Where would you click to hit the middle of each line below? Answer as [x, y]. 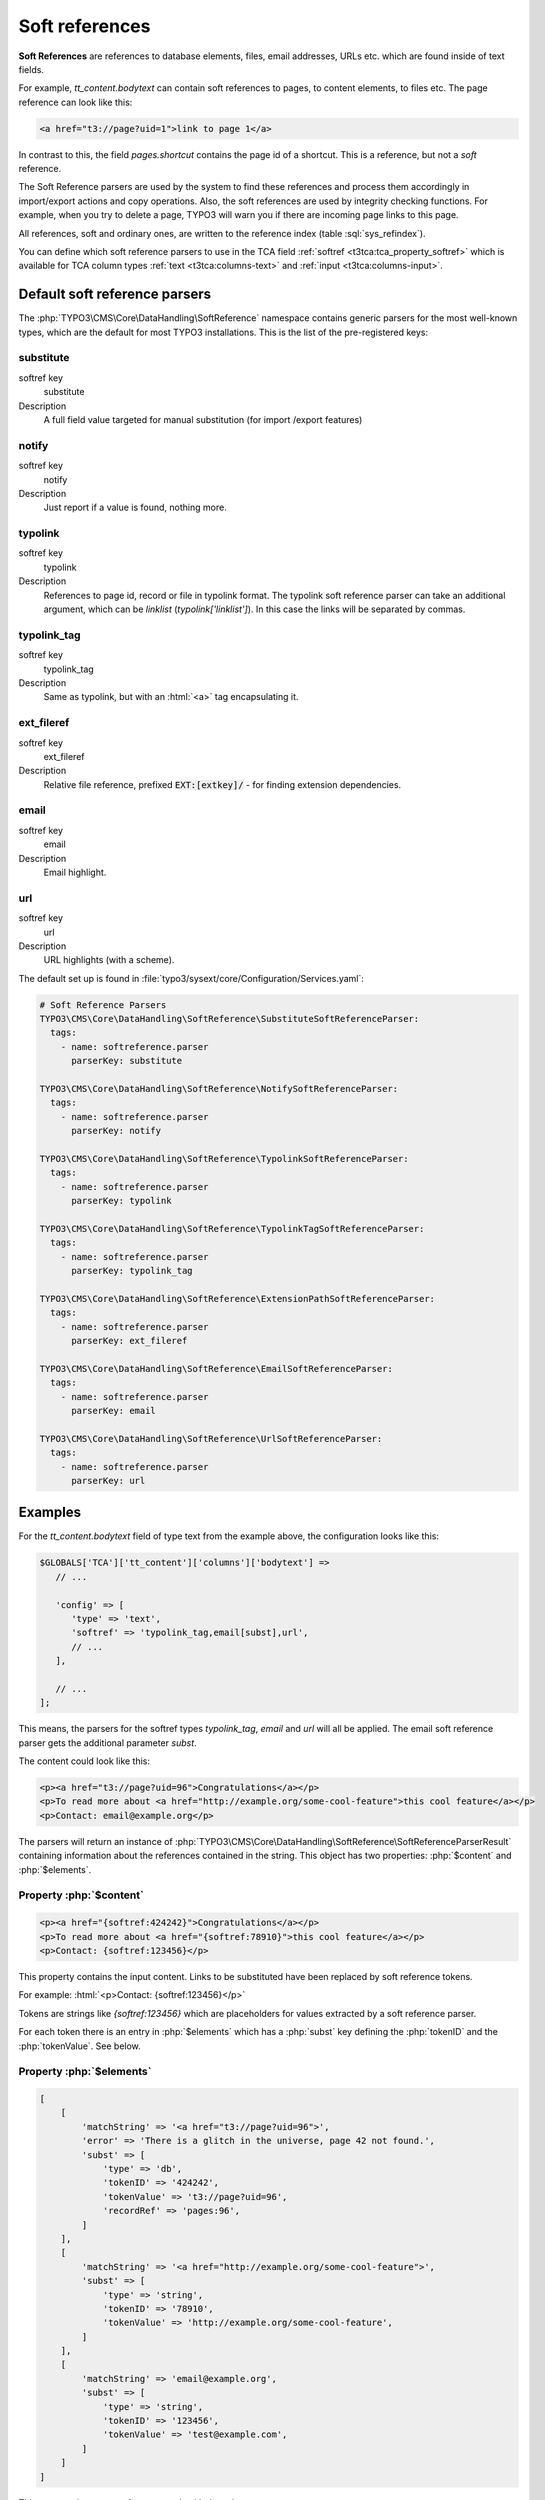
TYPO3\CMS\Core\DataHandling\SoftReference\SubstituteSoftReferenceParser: [229, 1019]
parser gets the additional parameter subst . [107, 1742]
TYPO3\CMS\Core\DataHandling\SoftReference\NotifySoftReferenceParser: [219, 1089]
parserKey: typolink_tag [132, 1271]
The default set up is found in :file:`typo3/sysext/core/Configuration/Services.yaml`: [191, 978]
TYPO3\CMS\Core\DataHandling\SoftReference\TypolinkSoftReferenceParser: [224, 1158]
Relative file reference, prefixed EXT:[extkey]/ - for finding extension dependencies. [222, 784]
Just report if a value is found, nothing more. [135, 507]
